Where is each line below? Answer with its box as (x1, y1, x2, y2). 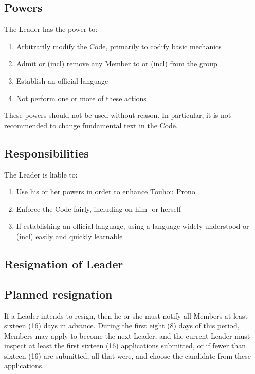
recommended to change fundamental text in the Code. (4, 120, 178, 130)
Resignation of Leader (4, 255, 123, 271)
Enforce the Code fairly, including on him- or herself (16, 203, 181, 214)
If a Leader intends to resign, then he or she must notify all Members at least (4, 310, 248, 321)
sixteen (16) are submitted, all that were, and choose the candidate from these (4, 350, 251, 361)
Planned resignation (4, 286, 113, 302)
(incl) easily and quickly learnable (16, 230, 123, 241)
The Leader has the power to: (4, 24, 98, 34)
